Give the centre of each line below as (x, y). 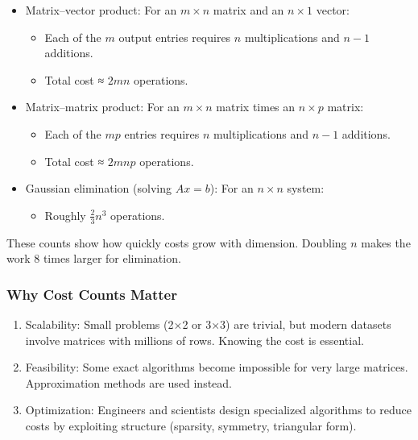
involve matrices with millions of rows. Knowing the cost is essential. (195, 340)
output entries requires (175, 37)
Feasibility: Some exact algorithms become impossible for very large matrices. (217, 367)
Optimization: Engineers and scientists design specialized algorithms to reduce (218, 410)
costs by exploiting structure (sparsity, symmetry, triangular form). (191, 425)
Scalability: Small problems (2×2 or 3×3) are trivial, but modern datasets (208, 324)
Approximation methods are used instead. (129, 382)
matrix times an (256, 107)
